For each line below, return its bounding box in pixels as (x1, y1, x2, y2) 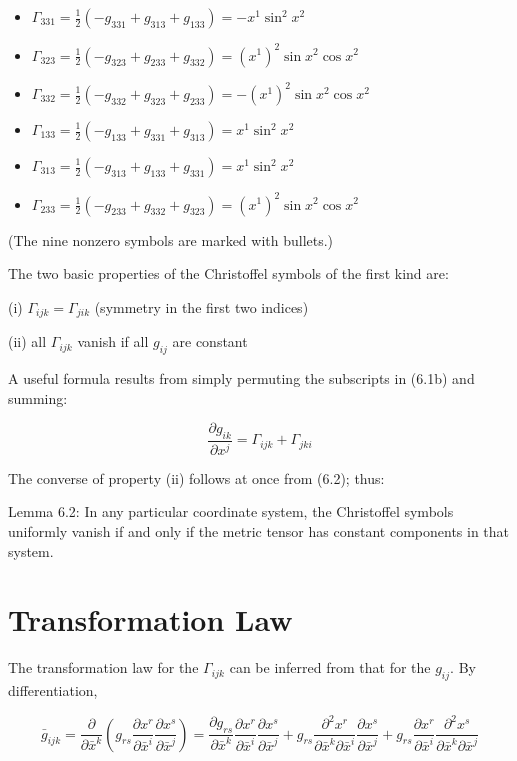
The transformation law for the (8, 657, 199, 678)
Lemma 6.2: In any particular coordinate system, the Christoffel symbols (8, 501, 454, 522)
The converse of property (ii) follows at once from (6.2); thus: (8, 467, 385, 488)
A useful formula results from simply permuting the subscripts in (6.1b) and (8, 367, 475, 388)
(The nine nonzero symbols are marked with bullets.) (8, 229, 334, 250)
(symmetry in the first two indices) (94, 296, 309, 317)
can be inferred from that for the (229, 657, 431, 678)
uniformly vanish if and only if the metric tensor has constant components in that (8, 521, 510, 542)
